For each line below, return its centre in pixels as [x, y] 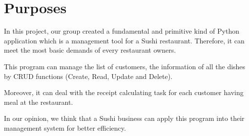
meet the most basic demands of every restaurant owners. [90, 50]
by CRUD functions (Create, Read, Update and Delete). [88, 76]
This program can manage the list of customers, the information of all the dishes [125, 66]
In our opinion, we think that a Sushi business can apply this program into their [124, 118]
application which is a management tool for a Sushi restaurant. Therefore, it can [124, 40]
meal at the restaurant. [39, 102]
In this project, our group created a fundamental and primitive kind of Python [122, 31]
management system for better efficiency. [65, 127]
